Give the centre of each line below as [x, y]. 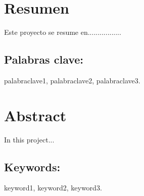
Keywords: [32, 166]
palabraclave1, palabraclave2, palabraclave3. [72, 80]
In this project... [29, 139]
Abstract [35, 115]
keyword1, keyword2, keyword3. [53, 188]
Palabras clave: [44, 59]
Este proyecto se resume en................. [63, 32]
